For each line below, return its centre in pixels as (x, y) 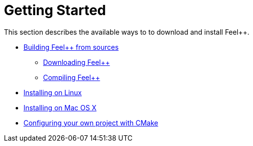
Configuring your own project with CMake (91, 123)
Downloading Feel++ (77, 62)
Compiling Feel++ (72, 77)
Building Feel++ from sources (71, 47)
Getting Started (55, 10)
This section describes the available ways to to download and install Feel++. (127, 32)
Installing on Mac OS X (60, 107)
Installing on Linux (53, 92)
